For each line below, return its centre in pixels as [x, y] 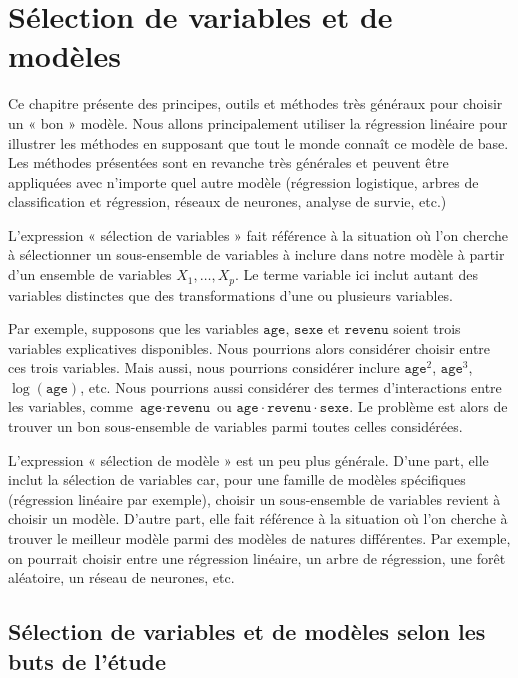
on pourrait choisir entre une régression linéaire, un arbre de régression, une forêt [257, 557]
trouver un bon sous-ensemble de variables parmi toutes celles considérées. [235, 426]
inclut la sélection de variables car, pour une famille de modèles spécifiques [237, 479]
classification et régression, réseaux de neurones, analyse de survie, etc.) [227, 201]
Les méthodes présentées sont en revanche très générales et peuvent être [228, 162]
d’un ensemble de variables [90, 274]
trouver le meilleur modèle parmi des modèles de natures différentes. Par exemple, [259, 538]
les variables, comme [70, 406]
